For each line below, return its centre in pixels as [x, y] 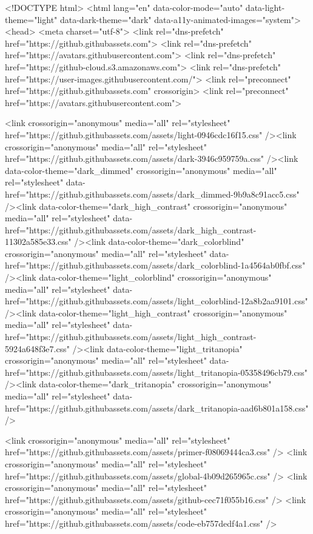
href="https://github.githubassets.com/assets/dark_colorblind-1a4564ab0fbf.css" [155, 265]
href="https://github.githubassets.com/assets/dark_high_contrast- [131, 229]
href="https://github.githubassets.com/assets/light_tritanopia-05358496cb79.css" [156, 372]
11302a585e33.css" [38, 242]
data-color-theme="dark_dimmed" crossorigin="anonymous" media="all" [141, 170]
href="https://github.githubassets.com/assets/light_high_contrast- [131, 337]
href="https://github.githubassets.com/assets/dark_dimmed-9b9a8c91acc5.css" [152, 194]
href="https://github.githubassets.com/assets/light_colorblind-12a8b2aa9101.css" [156, 301]
